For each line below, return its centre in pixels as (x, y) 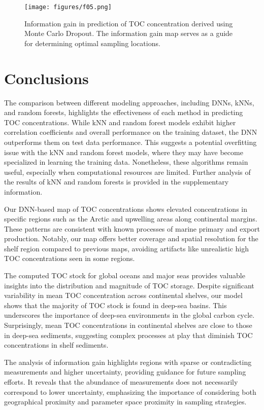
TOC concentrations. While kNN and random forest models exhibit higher (120, 122)
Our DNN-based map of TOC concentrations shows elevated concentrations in (126, 209)
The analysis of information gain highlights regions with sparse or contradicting (128, 362)
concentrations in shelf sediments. (56, 345)
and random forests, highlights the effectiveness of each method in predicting (124, 112)
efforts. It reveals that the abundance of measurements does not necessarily (121, 382)
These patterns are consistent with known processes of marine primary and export (132, 228)
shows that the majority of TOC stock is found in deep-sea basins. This (115, 305)
